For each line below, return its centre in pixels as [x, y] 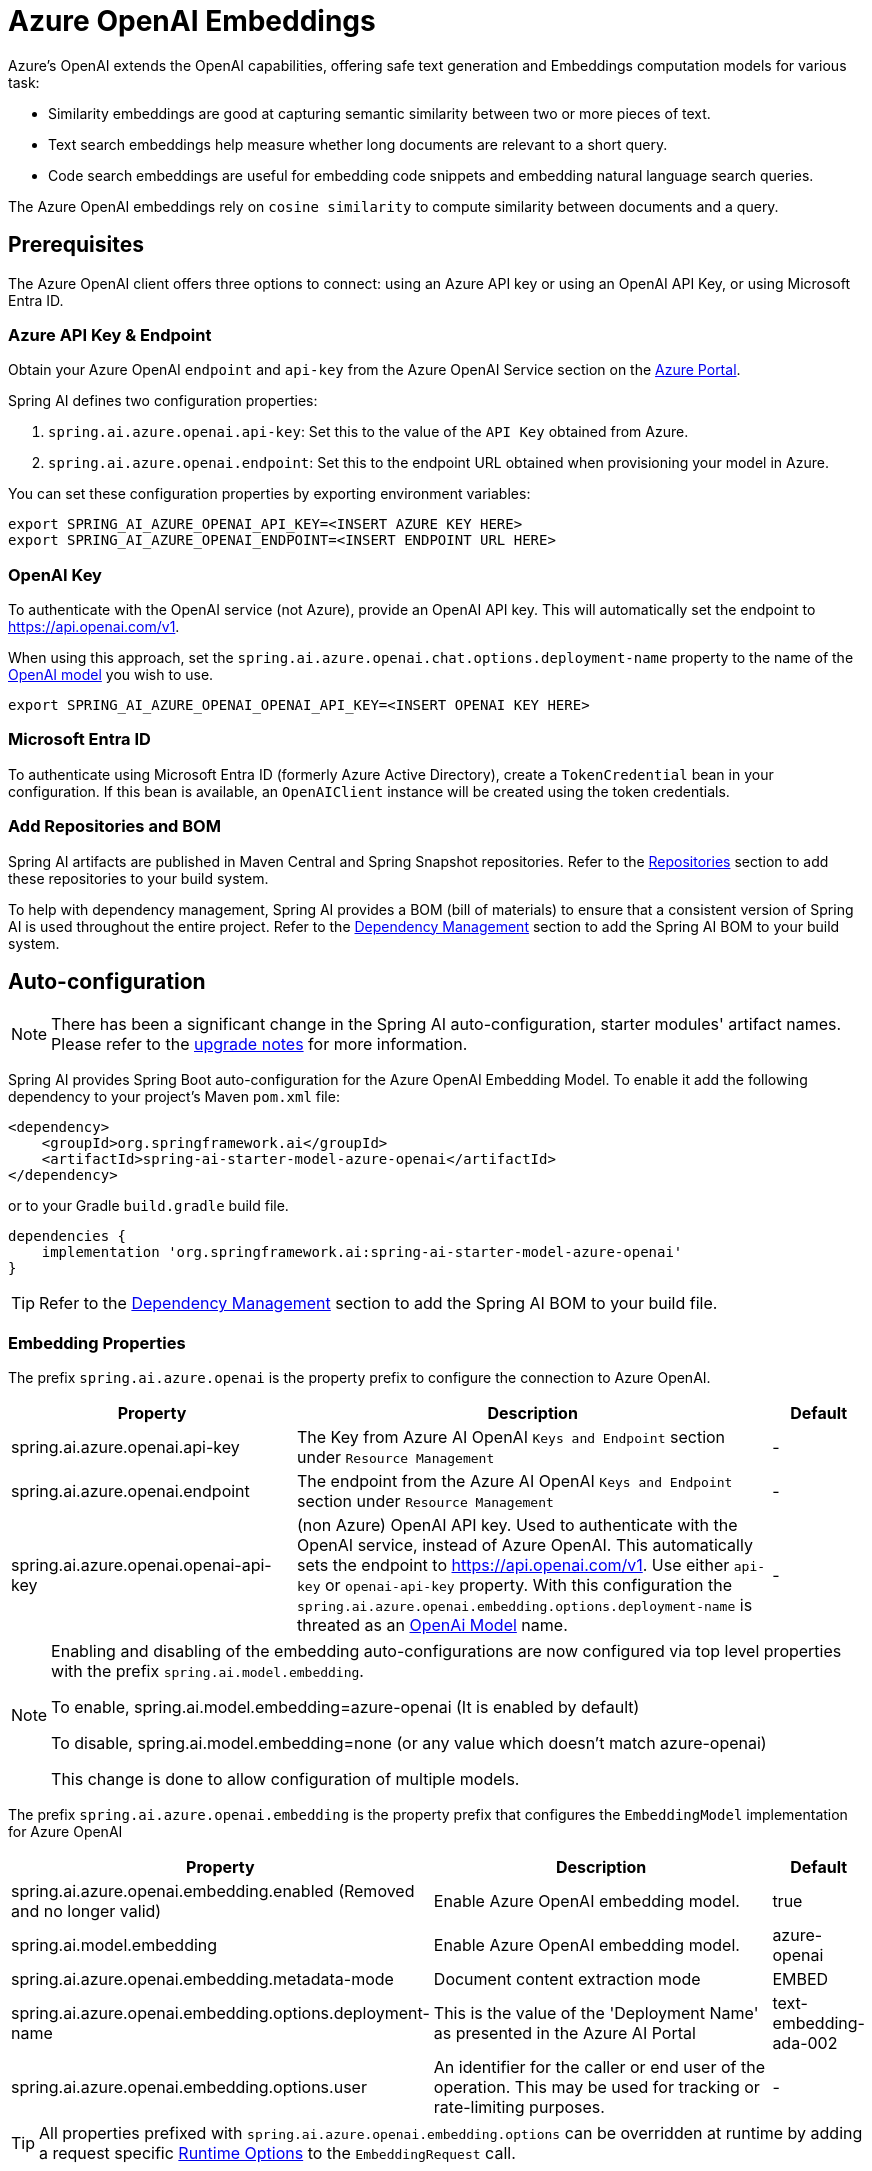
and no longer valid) [86, 1911]
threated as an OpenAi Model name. [432, 1625]
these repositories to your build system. [138, 878]
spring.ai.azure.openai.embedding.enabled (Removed [213, 1891]
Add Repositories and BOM [114, 826]
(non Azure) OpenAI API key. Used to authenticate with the [517, 1525]
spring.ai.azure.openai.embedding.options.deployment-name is [524, 1605]
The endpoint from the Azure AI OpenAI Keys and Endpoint [514, 1481]
